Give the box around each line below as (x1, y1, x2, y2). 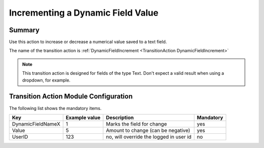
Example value (66, 114, 101, 121)
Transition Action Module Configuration (9, 92, 133, 101)
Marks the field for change (106, 120, 167, 127)
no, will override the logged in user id (106, 133, 192, 140)
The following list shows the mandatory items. (9, 105, 102, 111)
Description (106, 114, 134, 121)
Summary (9, 26, 40, 34)
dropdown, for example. (22, 77, 71, 83)
